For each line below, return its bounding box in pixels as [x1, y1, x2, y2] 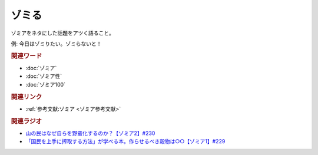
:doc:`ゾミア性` [25, 72, 62, 80]
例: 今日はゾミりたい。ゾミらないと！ [11, 40, 102, 47]
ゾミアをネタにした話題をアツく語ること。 [11, 29, 114, 37]
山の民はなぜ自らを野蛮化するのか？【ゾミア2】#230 [25, 130, 155, 137]
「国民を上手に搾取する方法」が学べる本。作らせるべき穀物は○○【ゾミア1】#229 [25, 138, 226, 145]
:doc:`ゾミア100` [25, 81, 66, 88]
